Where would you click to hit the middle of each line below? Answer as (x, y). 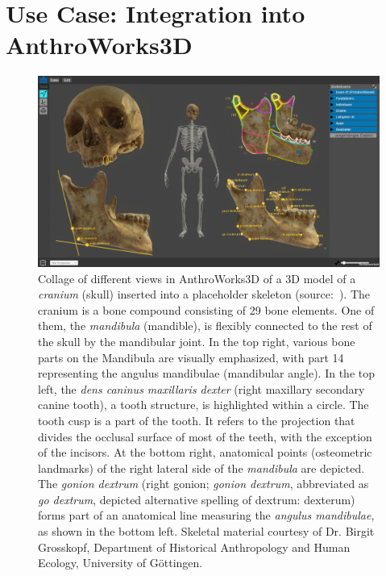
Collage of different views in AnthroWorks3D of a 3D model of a (197, 278)
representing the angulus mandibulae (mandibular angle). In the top (206, 373)
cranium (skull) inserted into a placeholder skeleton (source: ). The (204, 294)
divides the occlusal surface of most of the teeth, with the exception (205, 436)
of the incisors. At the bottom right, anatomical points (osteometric (205, 452)
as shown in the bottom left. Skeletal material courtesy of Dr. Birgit (206, 531)
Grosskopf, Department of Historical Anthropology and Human (194, 547)
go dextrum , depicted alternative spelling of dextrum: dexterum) (197, 499)
